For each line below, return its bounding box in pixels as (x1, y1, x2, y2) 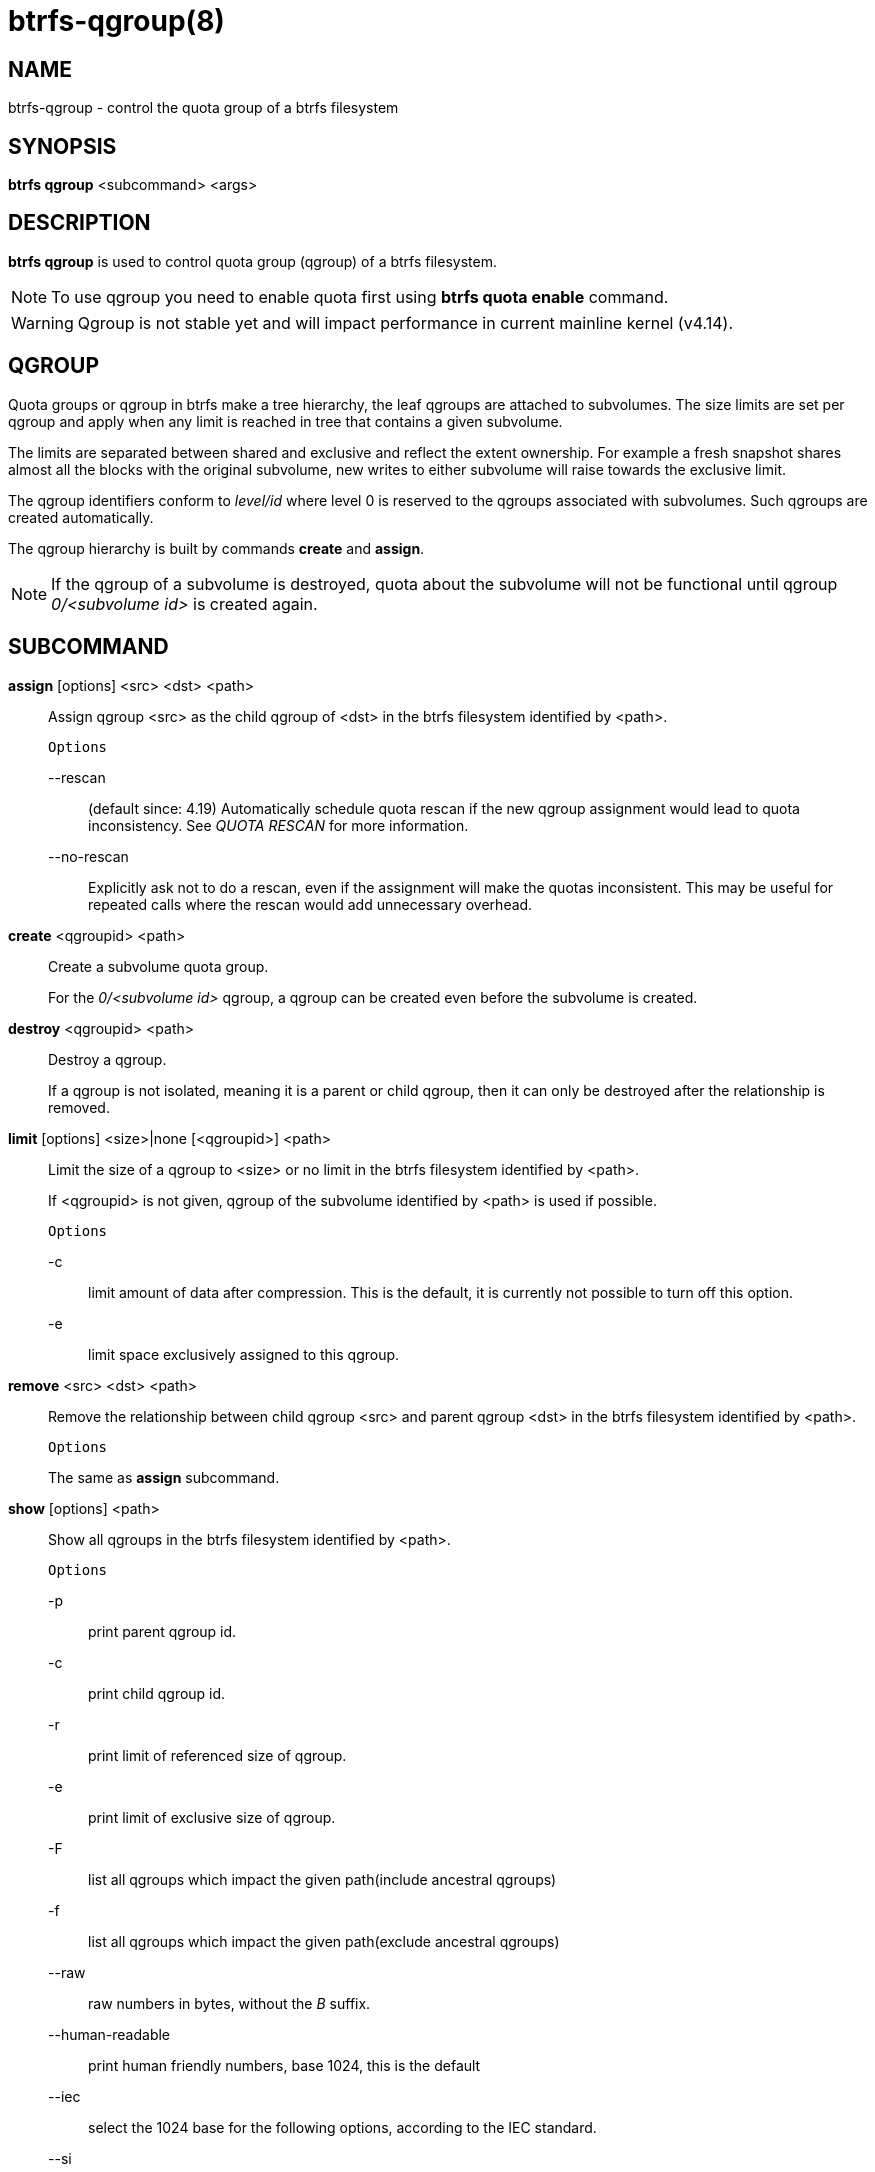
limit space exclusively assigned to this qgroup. (88, 1345, 400, 1363)
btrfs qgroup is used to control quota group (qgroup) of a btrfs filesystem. (8, 252, 497, 270)
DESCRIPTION (8, 210, 151, 236)
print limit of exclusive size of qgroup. (88, 1808, 336, 1826)
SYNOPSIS (8, 133, 117, 159)
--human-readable (48, 2025, 171, 2043)
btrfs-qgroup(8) (8, 4, 225, 38)
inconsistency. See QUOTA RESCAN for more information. (88, 816, 469, 834)
